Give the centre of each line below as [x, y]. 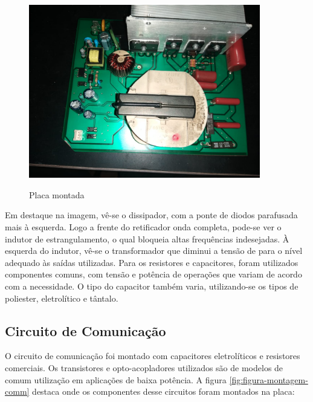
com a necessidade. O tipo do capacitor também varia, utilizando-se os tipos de [152, 286]
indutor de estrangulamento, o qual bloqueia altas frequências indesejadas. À [147, 238]
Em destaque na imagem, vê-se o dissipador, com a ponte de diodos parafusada [151, 215]
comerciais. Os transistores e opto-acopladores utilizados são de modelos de [144, 367]
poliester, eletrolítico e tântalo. [62, 298]
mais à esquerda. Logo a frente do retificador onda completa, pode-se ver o [143, 226]
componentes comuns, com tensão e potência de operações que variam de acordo [153, 274]
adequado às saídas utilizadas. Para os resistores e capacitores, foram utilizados [152, 262]
